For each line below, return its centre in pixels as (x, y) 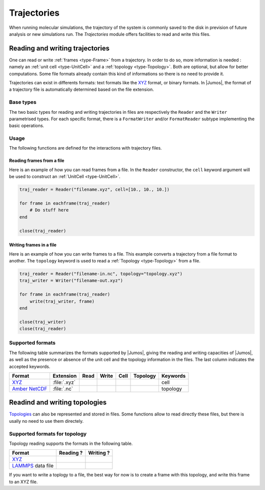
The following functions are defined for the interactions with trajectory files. (85, 148)
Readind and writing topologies (58, 402)
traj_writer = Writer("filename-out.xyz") (71, 281)
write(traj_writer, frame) (62, 301)
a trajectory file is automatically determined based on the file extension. (81, 90)
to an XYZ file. (23, 482)
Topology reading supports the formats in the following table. (71, 443)
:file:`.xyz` (64, 382)
